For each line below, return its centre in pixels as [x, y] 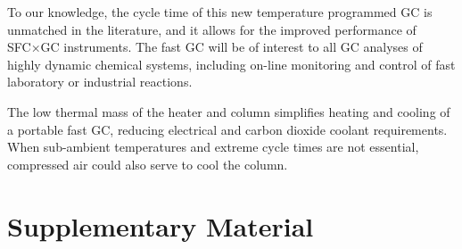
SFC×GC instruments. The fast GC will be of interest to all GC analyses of [215, 47]
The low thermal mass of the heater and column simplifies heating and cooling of [229, 111]
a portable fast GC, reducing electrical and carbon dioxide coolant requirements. [227, 129]
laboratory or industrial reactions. [100, 82]
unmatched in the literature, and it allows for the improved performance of [212, 29]
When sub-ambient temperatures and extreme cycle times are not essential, [213, 147]
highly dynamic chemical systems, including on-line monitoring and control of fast [231, 64]
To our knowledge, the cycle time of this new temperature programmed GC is [220, 12]
